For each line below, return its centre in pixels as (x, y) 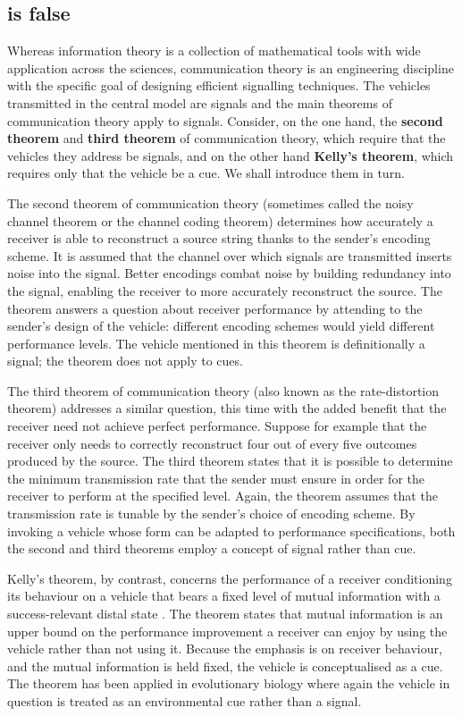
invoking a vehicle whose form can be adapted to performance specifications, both (231, 531)
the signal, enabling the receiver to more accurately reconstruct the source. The (225, 290)
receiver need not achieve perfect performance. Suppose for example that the (217, 426)
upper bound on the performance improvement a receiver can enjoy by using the (227, 631)
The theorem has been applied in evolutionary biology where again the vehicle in (229, 683)
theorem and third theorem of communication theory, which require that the (227, 138)
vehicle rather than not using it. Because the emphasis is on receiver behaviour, (225, 649)
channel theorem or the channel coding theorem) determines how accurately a (220, 220)
